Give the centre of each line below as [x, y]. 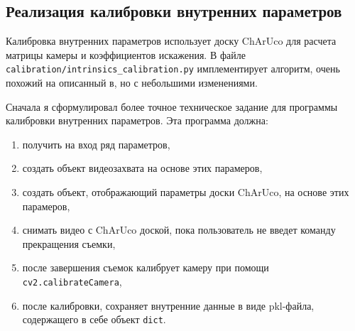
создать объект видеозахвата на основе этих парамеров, [142, 168]
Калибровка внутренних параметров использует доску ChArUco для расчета [171, 41]
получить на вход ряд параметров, [96, 144]
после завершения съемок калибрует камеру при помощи [146, 267]
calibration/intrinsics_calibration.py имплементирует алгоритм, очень [173, 69]
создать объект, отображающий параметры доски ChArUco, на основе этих [186, 192]
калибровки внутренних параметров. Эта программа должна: [137, 120]
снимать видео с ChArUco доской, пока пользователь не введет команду [179, 230]
